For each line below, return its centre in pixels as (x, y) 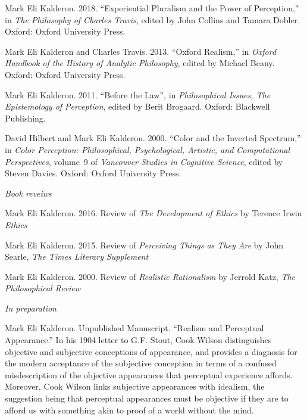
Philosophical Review (43, 288)
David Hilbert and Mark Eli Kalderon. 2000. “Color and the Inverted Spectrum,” (153, 138)
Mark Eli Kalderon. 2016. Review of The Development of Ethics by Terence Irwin (153, 213)
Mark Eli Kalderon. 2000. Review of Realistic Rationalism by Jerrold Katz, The (150, 276)
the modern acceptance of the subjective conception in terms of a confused (141, 363)
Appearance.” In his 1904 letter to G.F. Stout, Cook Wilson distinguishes (138, 340)
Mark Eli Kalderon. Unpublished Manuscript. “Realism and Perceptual (134, 328)
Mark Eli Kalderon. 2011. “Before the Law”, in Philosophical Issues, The (138, 94)
